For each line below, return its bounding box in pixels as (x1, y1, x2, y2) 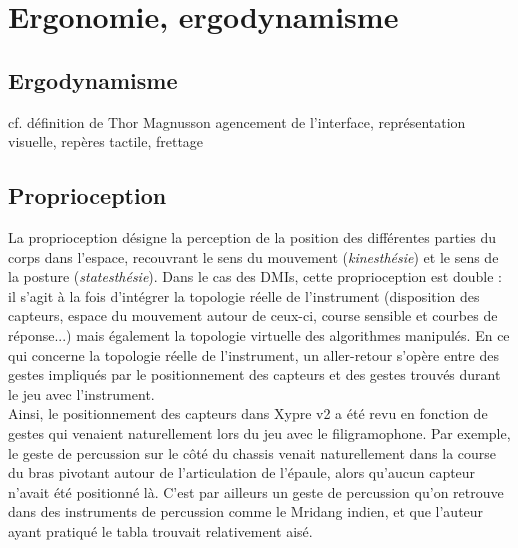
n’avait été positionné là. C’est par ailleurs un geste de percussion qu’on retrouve (8, 481, 504, 502)
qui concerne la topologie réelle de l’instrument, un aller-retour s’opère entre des (8, 344, 499, 365)
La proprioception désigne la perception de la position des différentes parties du (8, 226, 497, 247)
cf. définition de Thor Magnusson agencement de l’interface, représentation (8, 111, 466, 132)
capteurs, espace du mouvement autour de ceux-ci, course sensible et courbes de (8, 305, 498, 326)
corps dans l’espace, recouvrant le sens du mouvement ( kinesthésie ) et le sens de (8, 246, 499, 267)
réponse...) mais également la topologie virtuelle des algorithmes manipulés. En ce (8, 324, 510, 345)
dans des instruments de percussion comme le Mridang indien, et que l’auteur (8, 501, 484, 522)
